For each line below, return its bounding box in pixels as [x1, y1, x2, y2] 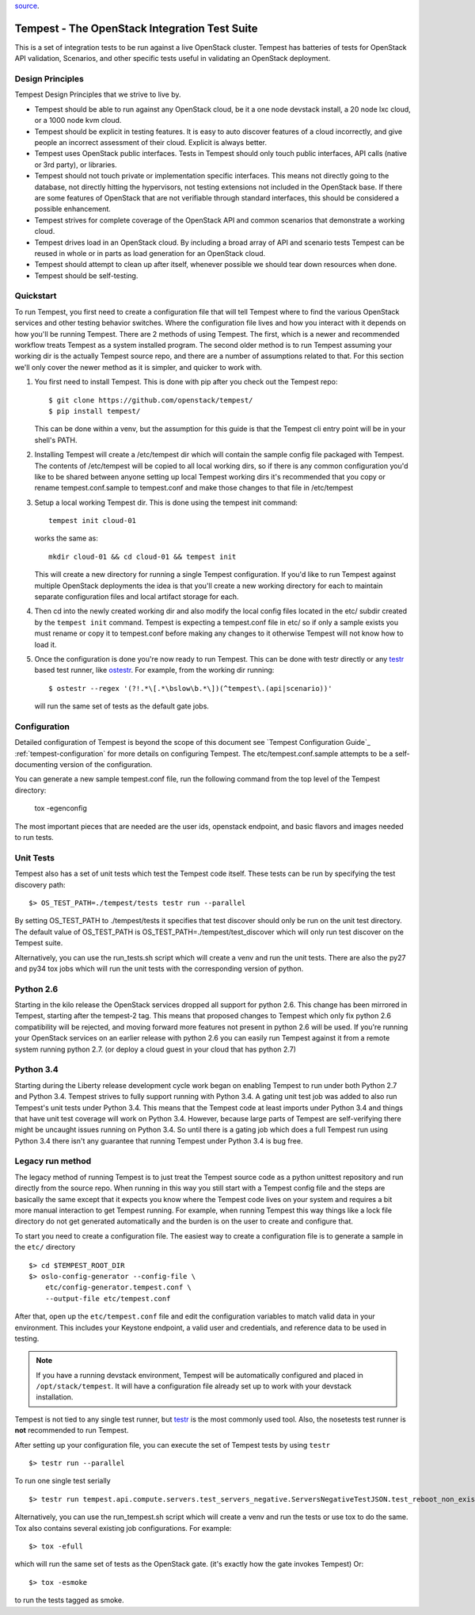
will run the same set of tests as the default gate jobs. [34, 701, 210, 711]
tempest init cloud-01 [48, 516, 137, 525]
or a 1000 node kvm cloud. [34, 116, 122, 125]
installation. [36, 1392, 74, 1402]
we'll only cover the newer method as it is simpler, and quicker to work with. [14, 362, 263, 372]
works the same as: [34, 533, 98, 543]
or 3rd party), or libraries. [34, 159, 118, 170]
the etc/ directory [14, 1243, 75, 1252]
